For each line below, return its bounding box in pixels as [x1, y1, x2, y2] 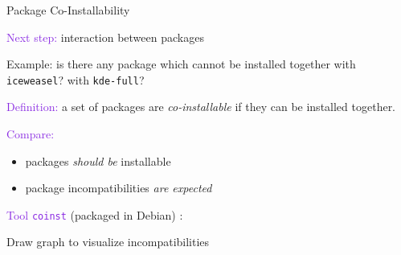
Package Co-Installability [6, 2, 130, 18]
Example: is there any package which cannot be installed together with [6, 56, 356, 72]
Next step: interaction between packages [6, 28, 204, 45]
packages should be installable [25, 152, 171, 169]
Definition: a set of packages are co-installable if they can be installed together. [6, 98, 396, 115]
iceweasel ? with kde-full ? [6, 71, 145, 88]
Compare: [6, 125, 55, 142]
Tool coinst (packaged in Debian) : [6, 206, 183, 223]
